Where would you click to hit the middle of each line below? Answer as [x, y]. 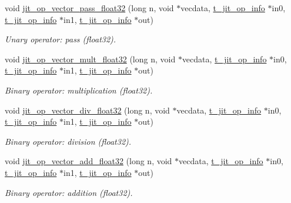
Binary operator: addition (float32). [69, 192]
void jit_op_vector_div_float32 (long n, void [87, 110]
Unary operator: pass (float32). [61, 39]
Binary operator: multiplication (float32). [79, 90]
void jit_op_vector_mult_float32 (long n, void [90, 59]
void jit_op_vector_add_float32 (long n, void [88, 161]
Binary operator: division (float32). [68, 141]
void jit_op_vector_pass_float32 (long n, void [89, 8]
